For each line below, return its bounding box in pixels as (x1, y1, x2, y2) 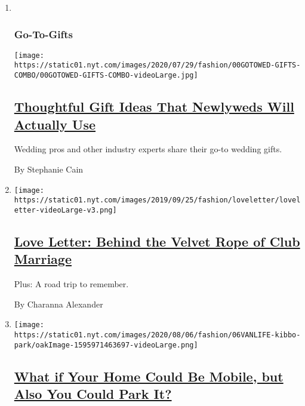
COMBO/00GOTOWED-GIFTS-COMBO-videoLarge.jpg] (14, 71, 198, 80)
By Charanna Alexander (14, 297, 103, 310)
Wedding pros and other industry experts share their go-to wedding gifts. (14, 143, 282, 155)
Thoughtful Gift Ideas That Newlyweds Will (14, 97, 294, 116)
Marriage (14, 250, 72, 268)
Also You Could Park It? (14, 385, 172, 403)
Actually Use (14, 115, 96, 133)
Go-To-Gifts (14, 26, 73, 41)
